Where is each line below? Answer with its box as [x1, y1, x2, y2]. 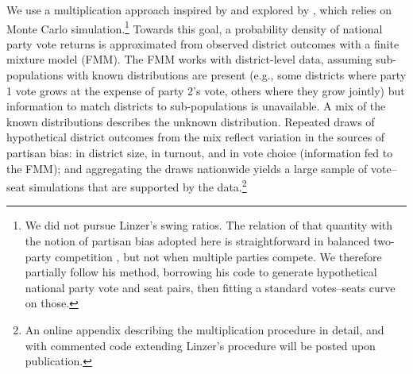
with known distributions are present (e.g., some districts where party [66, 67, 407, 83]
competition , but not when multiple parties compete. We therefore [55, 248, 382, 264]
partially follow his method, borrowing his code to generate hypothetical [25, 264, 377, 280]
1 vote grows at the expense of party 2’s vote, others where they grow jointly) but [6, 82, 405, 98]
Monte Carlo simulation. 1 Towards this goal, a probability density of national [6, 17, 383, 37]
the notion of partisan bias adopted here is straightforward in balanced [25, 233, 370, 249]
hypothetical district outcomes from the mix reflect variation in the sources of [6, 129, 385, 145]
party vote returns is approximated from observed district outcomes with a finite [6, 35, 399, 52]
